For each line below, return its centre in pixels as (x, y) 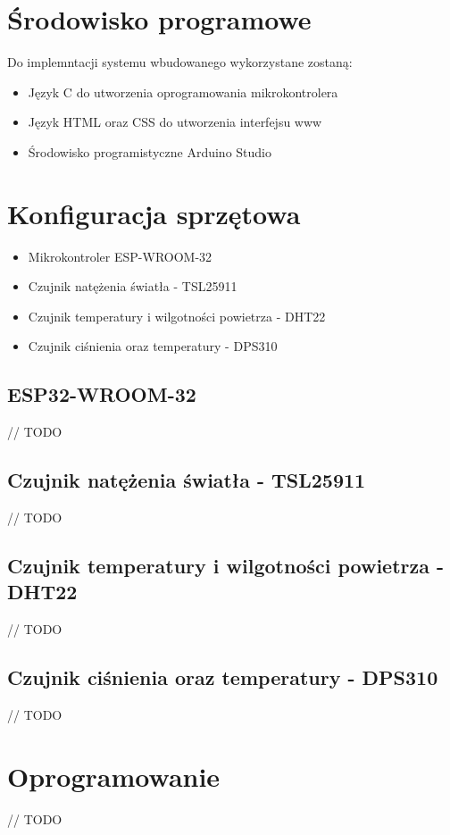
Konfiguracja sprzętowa (154, 213)
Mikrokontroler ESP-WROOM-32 (120, 256)
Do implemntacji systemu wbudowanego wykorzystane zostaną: (180, 62)
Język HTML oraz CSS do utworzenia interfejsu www (175, 122)
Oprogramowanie (114, 776)
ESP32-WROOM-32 (102, 394)
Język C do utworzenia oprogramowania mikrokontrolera (183, 92)
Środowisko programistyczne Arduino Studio (150, 151)
